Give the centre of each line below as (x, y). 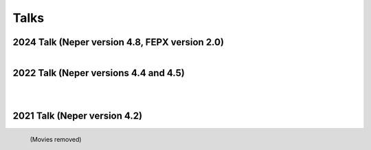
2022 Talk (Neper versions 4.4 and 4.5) (99, 73)
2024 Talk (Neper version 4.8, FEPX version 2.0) (119, 42)
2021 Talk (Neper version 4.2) (78, 116)
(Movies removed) (56, 140)
